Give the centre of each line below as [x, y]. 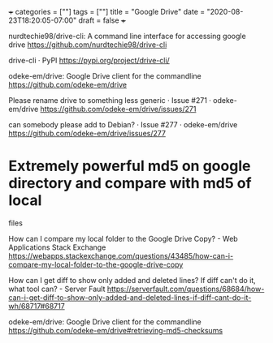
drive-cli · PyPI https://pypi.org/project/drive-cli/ [89, 60]
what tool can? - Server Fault [57, 289]
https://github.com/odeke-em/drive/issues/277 [87, 133]
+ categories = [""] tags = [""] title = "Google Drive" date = [107, 12]
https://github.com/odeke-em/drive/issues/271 [118, 109]
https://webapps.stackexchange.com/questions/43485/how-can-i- [121, 255]
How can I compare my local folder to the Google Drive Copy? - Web [123, 238]
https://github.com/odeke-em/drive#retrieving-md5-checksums [116, 330]
